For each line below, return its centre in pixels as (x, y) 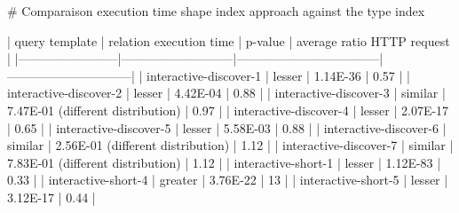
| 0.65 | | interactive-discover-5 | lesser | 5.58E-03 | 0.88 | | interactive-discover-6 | (227, 127)
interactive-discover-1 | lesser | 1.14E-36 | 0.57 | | (278, 75)
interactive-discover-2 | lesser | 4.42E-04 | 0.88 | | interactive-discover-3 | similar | (226, 93)
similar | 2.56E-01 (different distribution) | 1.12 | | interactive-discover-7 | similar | (230, 145)
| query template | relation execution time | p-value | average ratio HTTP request (229, 40)
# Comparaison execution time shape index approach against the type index (216, 11)
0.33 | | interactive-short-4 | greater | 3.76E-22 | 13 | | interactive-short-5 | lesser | (228, 180)
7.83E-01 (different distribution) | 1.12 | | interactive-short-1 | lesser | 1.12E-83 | (224, 162)
